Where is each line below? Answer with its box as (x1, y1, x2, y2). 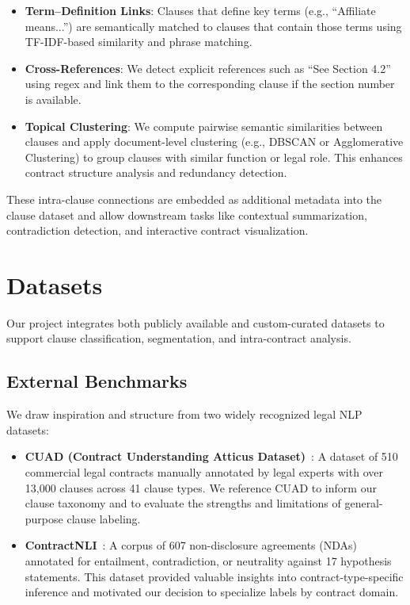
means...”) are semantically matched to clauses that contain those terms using (25, 17, 402, 34)
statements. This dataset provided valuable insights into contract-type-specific (25, 568, 404, 584)
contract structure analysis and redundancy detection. (25, 164, 287, 181)
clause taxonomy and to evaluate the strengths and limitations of (25, 495, 341, 511)
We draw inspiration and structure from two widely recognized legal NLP (6, 406, 363, 423)
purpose (25, 510, 63, 527)
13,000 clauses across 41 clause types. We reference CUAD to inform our (25, 479, 377, 496)
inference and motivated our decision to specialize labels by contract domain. (25, 584, 399, 600)
